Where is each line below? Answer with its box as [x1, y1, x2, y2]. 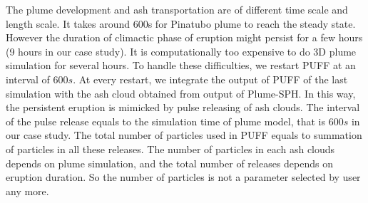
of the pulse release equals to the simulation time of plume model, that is [6, 113, 325, 128]
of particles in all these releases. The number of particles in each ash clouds [6, 141, 335, 156]
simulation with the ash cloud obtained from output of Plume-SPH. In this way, [6, 85, 356, 100]
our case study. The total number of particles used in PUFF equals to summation [6, 127, 362, 142]
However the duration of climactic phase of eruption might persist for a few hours [6, 30, 363, 45]
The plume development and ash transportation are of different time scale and [6, 2, 348, 16]
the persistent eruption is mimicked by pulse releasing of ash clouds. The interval [6, 100, 360, 115]
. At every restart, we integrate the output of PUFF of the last [73, 71, 348, 86]
